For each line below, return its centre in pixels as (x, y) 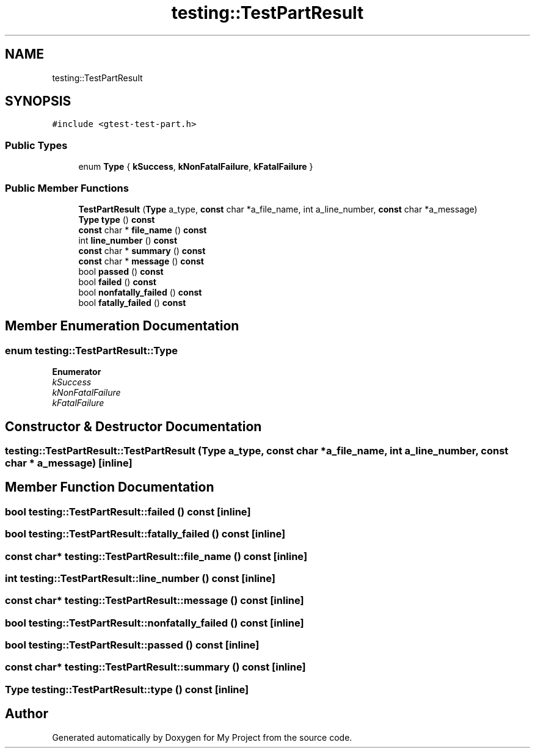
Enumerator (77, 372)
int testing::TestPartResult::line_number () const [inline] (140, 578)
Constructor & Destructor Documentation (133, 426)
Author (27, 714)
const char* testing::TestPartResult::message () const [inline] (155, 601)
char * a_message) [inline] (69, 463)
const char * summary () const (142, 250)
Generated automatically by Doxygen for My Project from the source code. (202, 737)
